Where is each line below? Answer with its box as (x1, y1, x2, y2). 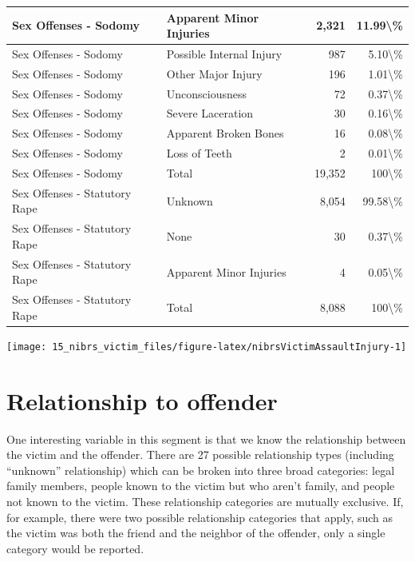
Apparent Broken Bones (166, 125, 284, 141)
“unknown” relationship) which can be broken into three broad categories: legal (6, 461, 395, 478)
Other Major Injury (166, 65, 263, 82)
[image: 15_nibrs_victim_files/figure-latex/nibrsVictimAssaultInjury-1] (6, 341, 407, 353)
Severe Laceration (166, 105, 254, 122)
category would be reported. (6, 540, 144, 556)
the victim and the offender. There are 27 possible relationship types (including (6, 446, 394, 463)
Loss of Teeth (166, 145, 232, 161)
